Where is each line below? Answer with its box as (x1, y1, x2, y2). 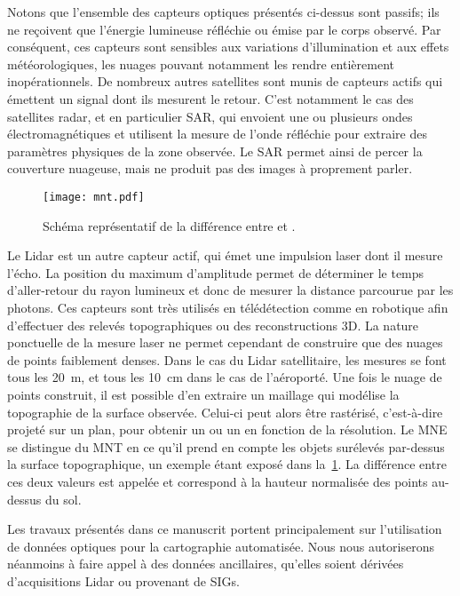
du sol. (44, 489, 82, 508)
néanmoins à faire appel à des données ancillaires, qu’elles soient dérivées (7, 554, 404, 573)
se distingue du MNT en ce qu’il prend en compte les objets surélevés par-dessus (7, 437, 445, 456)
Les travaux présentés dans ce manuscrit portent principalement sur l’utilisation (7, 520, 442, 538)
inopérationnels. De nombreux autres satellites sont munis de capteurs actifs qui (7, 72, 443, 91)
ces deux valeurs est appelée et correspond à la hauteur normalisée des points (7, 472, 428, 490)
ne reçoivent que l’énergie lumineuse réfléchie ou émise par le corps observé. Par (7, 20, 441, 38)
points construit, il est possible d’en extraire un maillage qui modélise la (7, 385, 400, 403)
